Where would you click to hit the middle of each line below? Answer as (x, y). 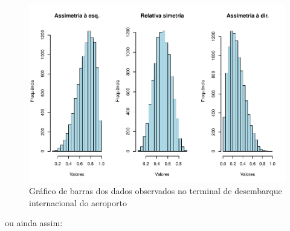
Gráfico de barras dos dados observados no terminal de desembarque (156, 191)
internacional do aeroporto (78, 202)
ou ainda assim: (34, 223)
